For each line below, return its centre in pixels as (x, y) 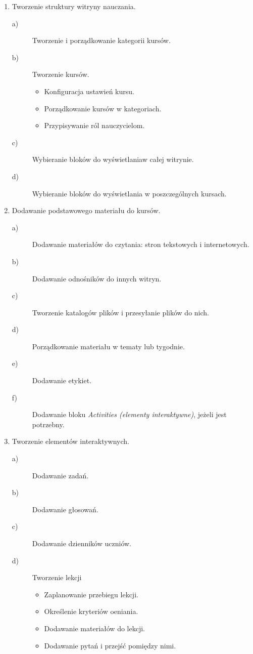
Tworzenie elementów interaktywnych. (71, 441)
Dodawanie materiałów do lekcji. (94, 628)
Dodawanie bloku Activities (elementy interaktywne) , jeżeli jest (129, 414)
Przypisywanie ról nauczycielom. (94, 125)
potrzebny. (48, 424)
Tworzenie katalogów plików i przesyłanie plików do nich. (120, 312)
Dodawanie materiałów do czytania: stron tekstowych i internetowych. (141, 244)
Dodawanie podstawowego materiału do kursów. (86, 210)
